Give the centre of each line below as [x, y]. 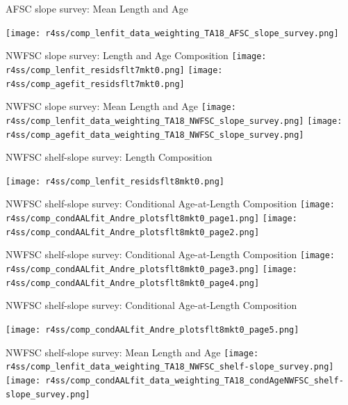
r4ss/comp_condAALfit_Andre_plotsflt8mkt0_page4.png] [133, 283]
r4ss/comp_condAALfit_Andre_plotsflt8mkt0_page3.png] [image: [151, 270]
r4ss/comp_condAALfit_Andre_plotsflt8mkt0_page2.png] [133, 232]
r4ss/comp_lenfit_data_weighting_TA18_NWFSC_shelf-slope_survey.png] [170, 367]
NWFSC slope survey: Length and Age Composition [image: [136, 55]
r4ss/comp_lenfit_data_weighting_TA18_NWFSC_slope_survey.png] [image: [174, 121]
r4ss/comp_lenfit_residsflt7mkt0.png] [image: [114, 70]
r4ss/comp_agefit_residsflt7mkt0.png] [95, 84]
